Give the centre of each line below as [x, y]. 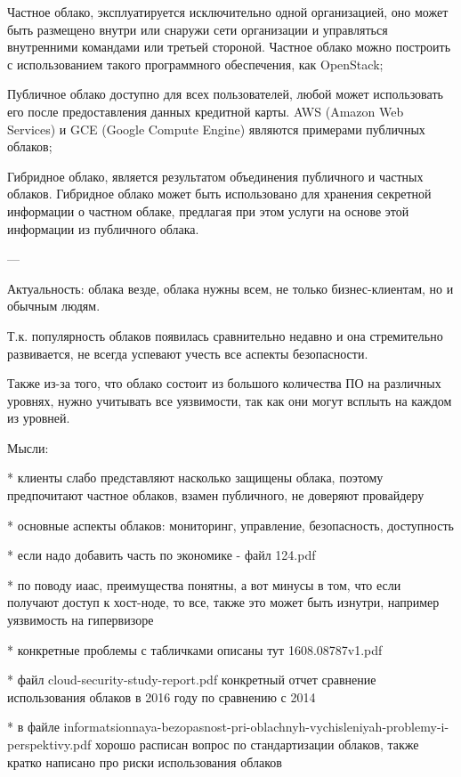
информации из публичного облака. [103, 228]
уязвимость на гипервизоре [81, 620]
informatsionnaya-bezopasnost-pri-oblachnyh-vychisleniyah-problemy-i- [256, 727]
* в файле [33, 727]
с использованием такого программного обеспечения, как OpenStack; [195, 64]
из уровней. [39, 418]
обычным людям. [54, 306]
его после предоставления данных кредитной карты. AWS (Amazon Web [206, 111]
